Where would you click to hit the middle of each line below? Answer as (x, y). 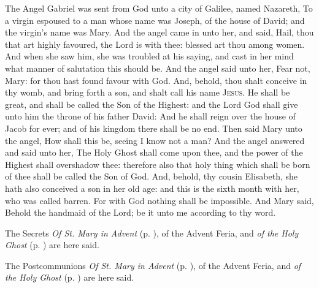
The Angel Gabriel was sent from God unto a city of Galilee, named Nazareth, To (159, 8)
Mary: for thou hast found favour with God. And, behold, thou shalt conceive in (156, 80)
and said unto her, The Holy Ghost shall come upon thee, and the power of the (154, 152)
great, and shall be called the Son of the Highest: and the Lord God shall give (152, 104)
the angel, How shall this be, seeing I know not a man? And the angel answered (155, 140)
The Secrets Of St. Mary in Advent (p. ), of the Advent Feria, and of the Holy (152, 233)
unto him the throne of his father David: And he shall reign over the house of (150, 116)
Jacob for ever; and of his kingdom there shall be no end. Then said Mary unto (154, 128)
